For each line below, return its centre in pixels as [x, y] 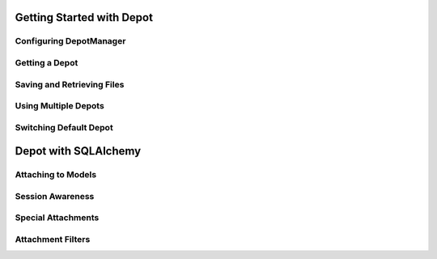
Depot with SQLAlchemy [78, 151]
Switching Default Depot [64, 127]
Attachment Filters [53, 239]
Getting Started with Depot [84, 17]
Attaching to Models [56, 175]
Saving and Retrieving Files [70, 84]
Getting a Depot [47, 62]
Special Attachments [57, 218]
